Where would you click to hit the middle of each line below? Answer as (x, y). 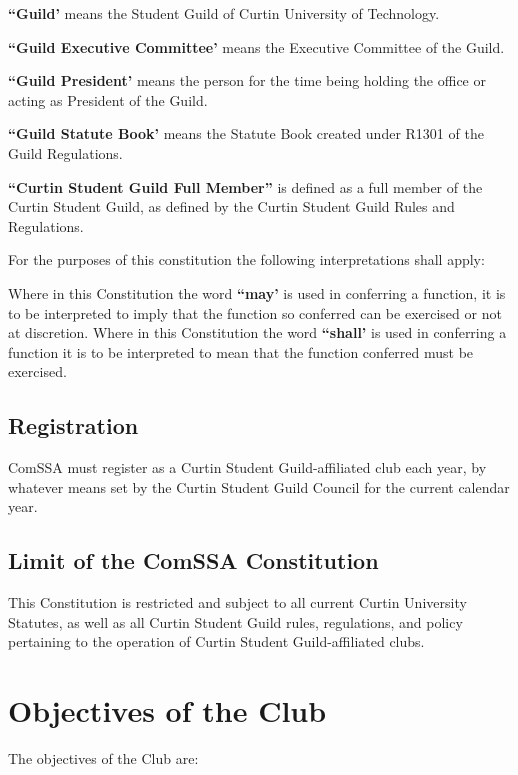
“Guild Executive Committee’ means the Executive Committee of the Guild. (256, 46)
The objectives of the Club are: (103, 758)
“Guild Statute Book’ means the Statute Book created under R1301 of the (246, 133)
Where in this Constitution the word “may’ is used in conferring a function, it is (257, 292)
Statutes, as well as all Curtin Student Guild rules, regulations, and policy (235, 621)
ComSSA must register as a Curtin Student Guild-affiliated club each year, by (247, 467)
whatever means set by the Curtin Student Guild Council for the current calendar (259, 486)
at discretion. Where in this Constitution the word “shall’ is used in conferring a (257, 332)
